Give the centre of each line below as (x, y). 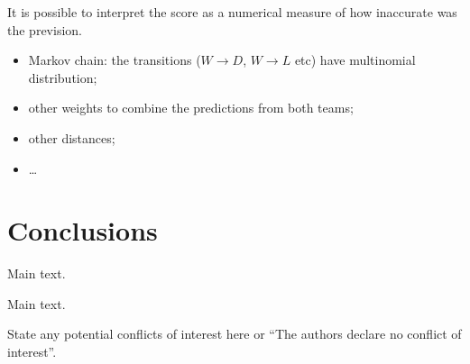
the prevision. (45, 29)
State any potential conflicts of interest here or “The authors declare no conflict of (235, 334)
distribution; (63, 77)
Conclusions (83, 230)
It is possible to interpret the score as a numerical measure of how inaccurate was (232, 12)
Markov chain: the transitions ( (115, 60)
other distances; (72, 137)
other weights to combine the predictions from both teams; (191, 108)
